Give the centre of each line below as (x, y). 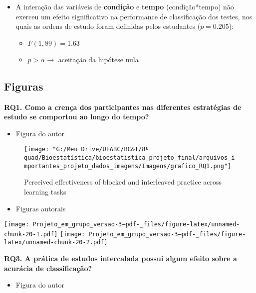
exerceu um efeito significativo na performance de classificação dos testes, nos (134, 16)
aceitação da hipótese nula (98, 59)
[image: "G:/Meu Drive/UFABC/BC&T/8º (87, 149)
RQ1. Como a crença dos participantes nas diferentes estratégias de (123, 107)
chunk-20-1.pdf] (31, 234)
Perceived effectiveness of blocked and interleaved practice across (123, 182)
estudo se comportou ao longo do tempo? (77, 117)
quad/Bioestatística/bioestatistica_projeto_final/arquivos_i (129, 158)
